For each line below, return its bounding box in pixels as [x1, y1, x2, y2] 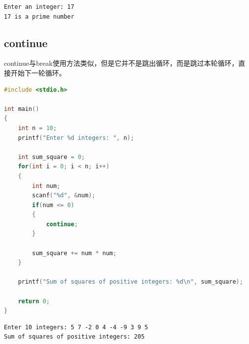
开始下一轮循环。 [10, 67, 66, 78]
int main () [4, 105, 39, 112]
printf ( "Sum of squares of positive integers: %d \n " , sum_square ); [18, 278, 243, 286]
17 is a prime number [4, 13, 75, 20]
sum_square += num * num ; [32, 249, 117, 257]
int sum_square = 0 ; [18, 153, 85, 160]
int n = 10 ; [18, 124, 57, 132]
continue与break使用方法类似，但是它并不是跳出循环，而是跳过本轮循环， [4, 58, 239, 68]
